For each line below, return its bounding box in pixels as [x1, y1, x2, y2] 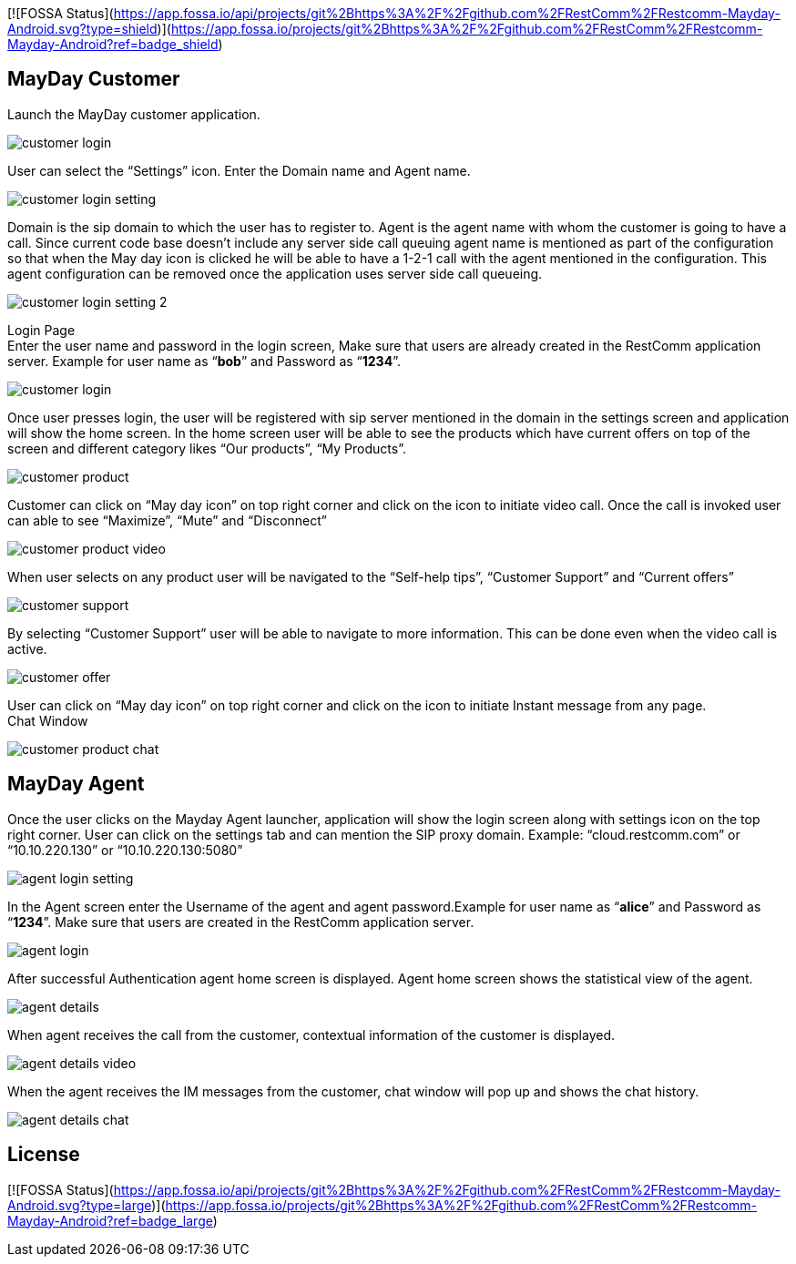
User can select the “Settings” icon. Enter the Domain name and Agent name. [7, 162, 471, 178]
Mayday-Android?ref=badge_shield [7, 36, 219, 52]
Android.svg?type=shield [7, 21, 158, 36]
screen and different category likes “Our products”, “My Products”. [7, 440, 406, 456]
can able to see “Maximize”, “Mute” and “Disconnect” [7, 512, 328, 528]
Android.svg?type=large [7, 1197, 152, 1213]
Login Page [7, 321, 76, 338]
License [7, 1143, 80, 1167]
